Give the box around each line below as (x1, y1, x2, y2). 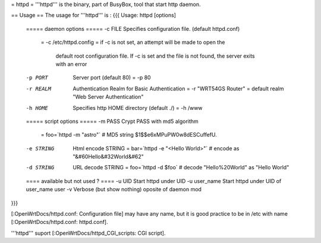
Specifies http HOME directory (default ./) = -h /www (73, 104, 203, 111)
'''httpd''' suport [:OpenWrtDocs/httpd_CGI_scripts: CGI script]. (11, 229, 166, 236)
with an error (55, 60, 87, 68)
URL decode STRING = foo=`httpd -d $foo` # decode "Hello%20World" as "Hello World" (73, 164, 289, 171)
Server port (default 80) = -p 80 (73, 74, 151, 81)
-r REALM (26, 85, 52, 92)
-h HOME (26, 105, 49, 111)
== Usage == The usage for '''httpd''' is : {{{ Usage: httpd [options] (11, 12, 177, 19)
